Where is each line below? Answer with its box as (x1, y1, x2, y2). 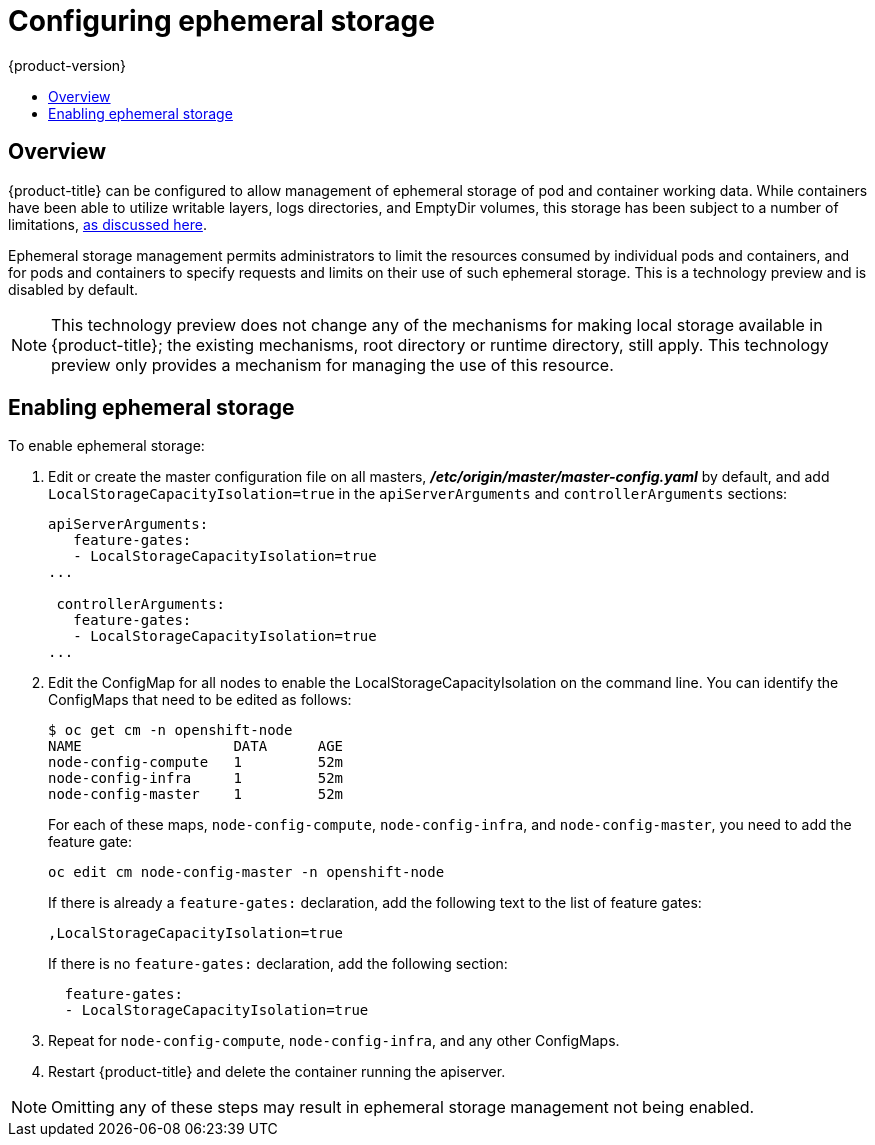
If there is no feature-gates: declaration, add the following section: (48, 955, 508, 973)
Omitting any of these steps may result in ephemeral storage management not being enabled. (51, 1097, 755, 1118)
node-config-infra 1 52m (48, 770, 344, 787)
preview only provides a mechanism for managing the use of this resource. (51, 354, 614, 375)
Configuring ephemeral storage (8, 4, 435, 38)
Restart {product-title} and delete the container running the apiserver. (48, 1063, 506, 1081)
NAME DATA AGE (48, 738, 344, 755)
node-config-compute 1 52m (48, 754, 344, 771)
